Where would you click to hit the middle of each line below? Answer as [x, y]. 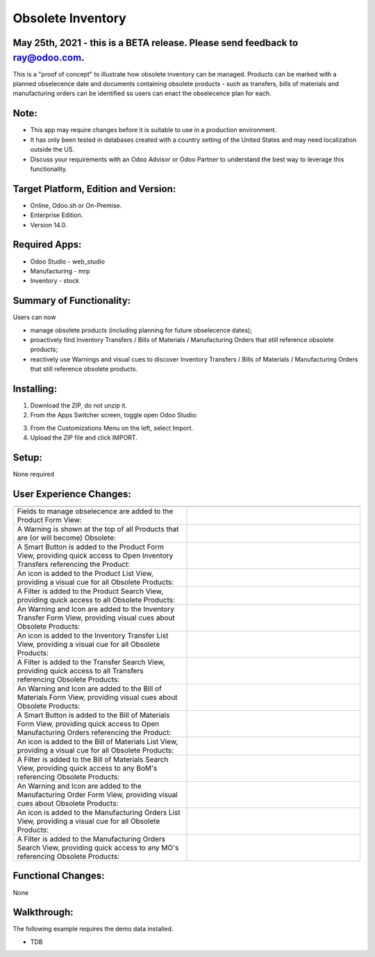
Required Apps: [47, 244]
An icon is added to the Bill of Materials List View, [98, 742]
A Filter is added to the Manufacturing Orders [91, 839]
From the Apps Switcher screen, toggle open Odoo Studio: [114, 415]
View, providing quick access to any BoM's [87, 769]
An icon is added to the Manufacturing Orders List [99, 812]
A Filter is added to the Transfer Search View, [91, 662]
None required [34, 474]
